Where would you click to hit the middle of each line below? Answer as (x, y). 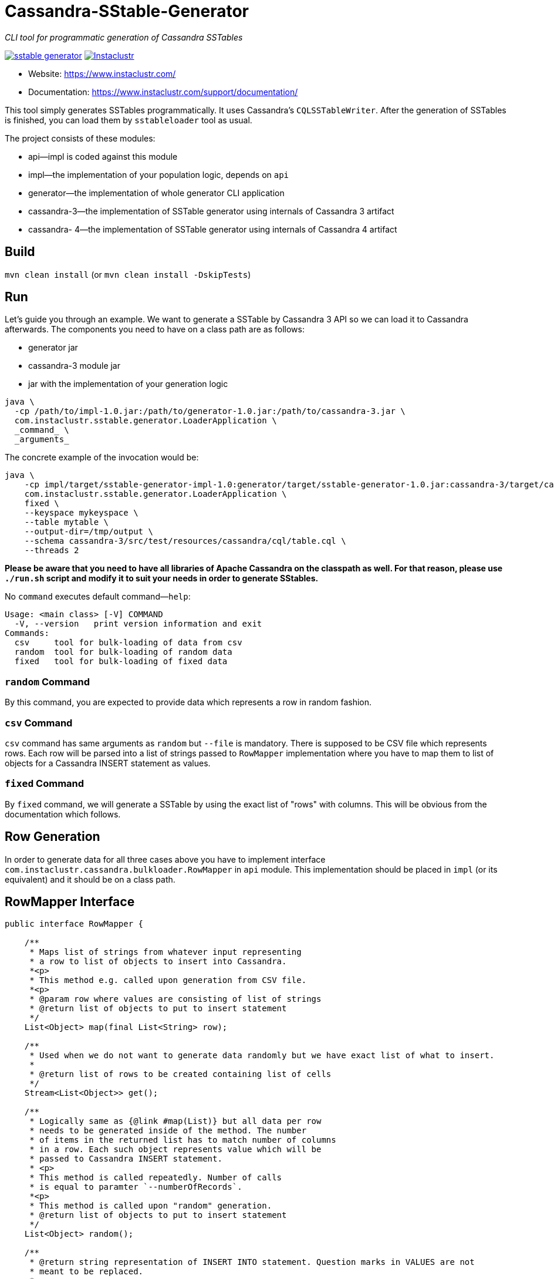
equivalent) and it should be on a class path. (90, 879)
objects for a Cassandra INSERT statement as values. (108, 763)
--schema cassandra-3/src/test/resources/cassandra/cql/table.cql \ (185, 541)
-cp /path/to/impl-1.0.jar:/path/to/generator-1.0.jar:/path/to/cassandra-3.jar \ (210, 411)
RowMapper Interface (70, 901)
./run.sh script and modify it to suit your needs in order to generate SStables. (162, 578)
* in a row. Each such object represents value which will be (175, 1150)
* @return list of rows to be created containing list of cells (180, 1074)
